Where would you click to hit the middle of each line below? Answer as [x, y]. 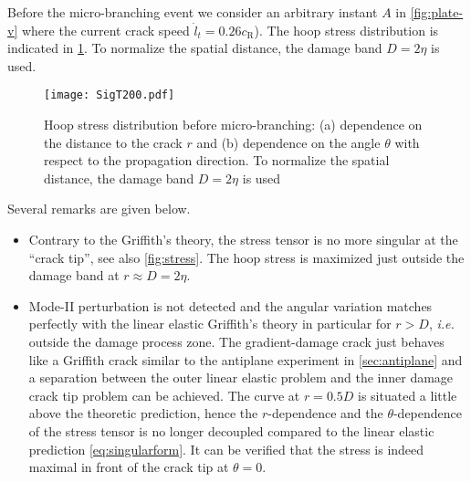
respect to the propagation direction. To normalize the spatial [217, 160]
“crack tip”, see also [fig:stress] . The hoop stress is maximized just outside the [246, 257]
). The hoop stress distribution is [346, 30]
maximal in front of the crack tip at [129, 467]
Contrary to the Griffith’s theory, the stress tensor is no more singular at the [243, 239]
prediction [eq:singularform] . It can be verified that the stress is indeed [226, 449]
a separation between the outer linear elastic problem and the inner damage [241, 377]
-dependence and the [325, 413]
